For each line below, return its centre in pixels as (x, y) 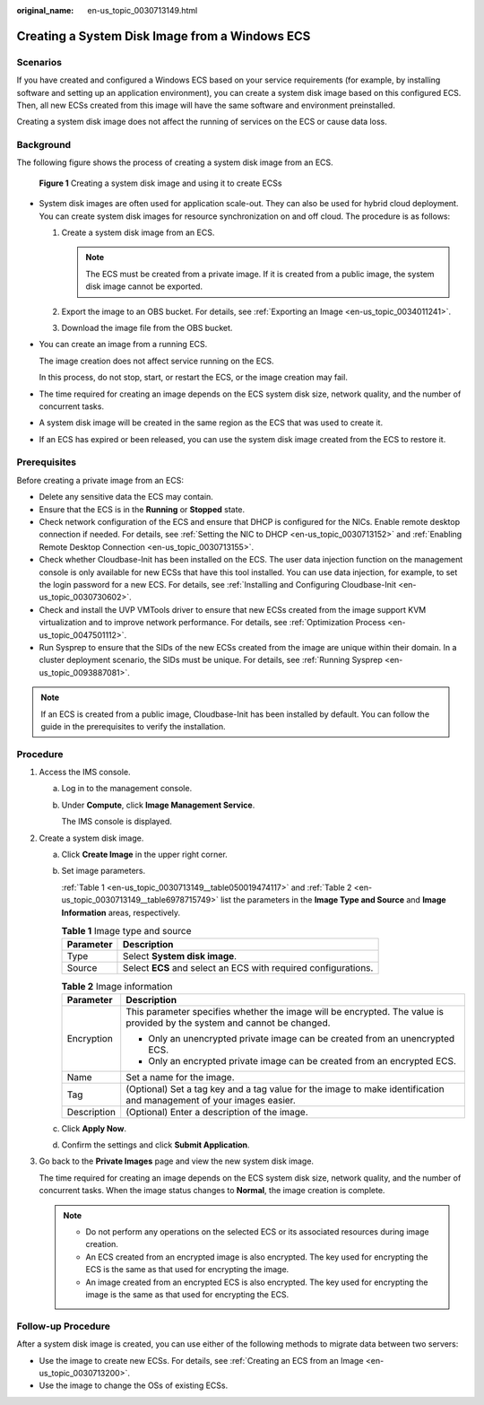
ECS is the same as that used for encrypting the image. (187, 1270)
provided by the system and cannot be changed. (228, 1023)
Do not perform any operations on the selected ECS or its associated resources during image (257, 1232)
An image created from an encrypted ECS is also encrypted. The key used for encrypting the (257, 1282)
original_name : (45, 10)
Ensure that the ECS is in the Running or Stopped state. (142, 509)
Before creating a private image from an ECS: (100, 480)
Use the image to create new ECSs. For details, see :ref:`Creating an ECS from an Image (201, 1360)
